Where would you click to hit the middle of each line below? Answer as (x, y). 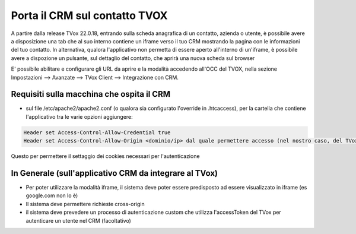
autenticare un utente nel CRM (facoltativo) (79, 220)
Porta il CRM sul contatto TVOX (89, 15)
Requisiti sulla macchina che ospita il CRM (90, 94)
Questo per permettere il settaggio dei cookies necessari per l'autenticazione (105, 156)
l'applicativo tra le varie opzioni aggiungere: (79, 116)
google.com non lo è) (52, 195)
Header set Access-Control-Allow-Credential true (97, 132)
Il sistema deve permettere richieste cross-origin (85, 204)
